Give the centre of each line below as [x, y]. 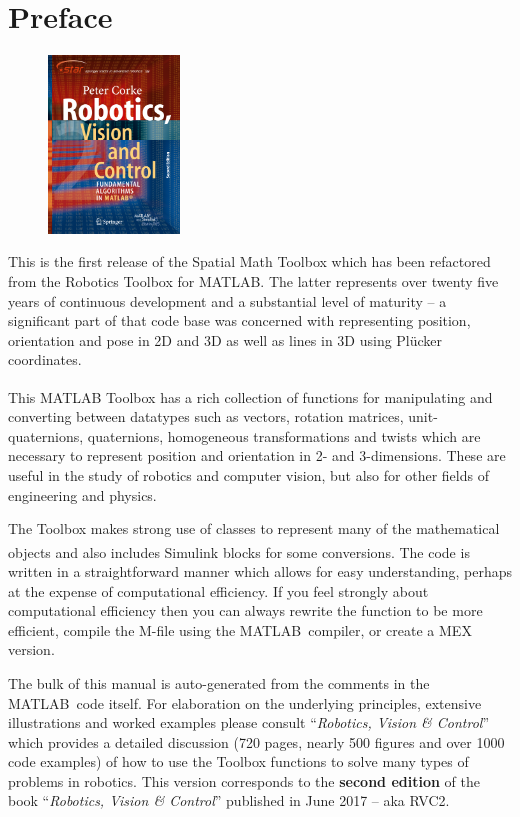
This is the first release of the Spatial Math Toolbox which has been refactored [249, 261]
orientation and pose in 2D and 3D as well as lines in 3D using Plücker [225, 339]
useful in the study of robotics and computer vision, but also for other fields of [248, 474]
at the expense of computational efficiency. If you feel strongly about [218, 590]
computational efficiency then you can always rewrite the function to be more [245, 610]
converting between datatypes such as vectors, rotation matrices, [206, 416]
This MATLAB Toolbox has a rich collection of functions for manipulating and [250, 396]
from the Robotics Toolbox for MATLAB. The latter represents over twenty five [253, 280]
